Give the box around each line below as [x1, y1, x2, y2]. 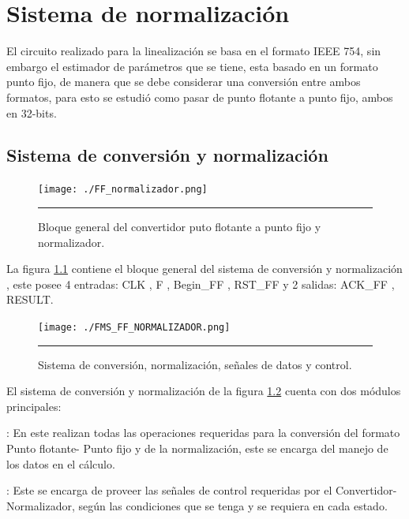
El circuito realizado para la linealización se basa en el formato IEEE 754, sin [6, 43, 381, 59]
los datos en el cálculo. [6, 455, 115, 472]
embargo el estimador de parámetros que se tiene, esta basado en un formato [6, 58, 378, 74]
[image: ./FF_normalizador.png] [38, 184, 208, 196]
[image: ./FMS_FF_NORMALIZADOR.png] [38, 321, 231, 333]
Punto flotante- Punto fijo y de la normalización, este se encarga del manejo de [6, 439, 388, 456]
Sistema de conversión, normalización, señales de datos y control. [38, 356, 352, 372]
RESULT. [6, 291, 54, 308]
